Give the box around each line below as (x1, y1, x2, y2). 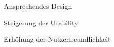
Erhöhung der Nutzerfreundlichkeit (4, 34, 111, 44)
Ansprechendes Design (4, 1, 72, 11)
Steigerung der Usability (4, 17, 78, 27)
